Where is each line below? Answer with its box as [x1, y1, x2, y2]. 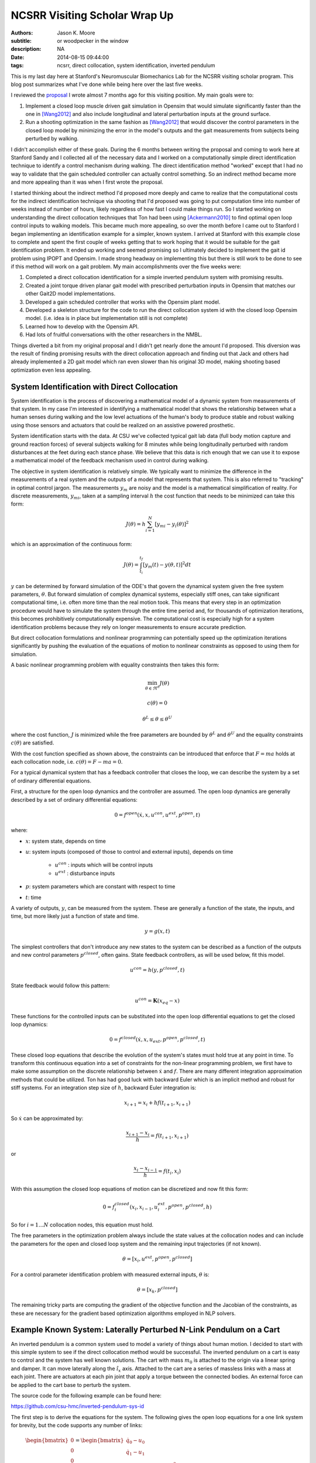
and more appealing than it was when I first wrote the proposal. [11, 178, 164, 186]
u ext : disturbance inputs [54, 869, 115, 877]
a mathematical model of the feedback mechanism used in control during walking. [11, 457, 209, 464]
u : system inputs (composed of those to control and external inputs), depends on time [25, 848, 233, 855]
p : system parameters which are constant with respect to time [25, 883, 176, 890]
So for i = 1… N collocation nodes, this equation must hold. [11, 1221, 154, 1228]
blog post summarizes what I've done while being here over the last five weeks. [11, 81, 203, 88]
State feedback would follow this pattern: [11, 982, 111, 989]
